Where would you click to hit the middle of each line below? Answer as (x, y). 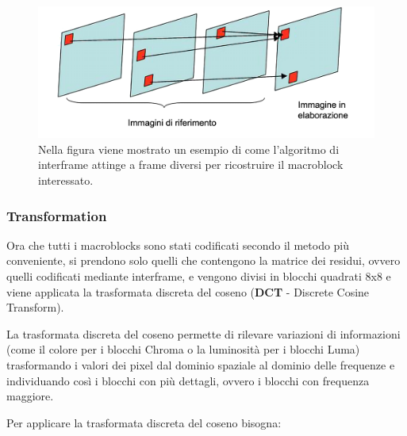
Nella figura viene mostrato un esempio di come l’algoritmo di (189, 149)
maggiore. (30, 396)
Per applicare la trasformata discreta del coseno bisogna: (144, 422)
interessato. (66, 180)
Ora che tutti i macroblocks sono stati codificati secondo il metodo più (178, 245)
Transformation (57, 215)
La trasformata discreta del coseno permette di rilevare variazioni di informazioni (203, 333)
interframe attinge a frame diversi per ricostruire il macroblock (191, 164)
